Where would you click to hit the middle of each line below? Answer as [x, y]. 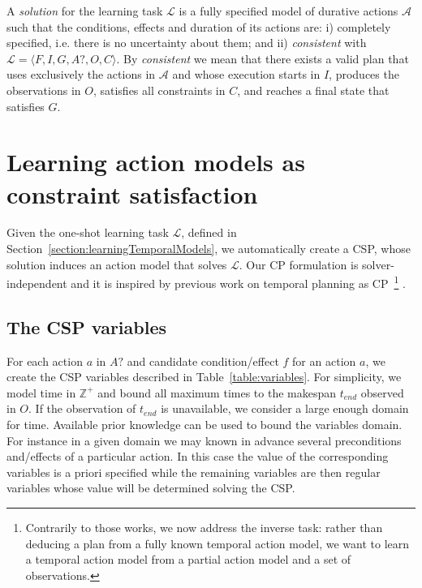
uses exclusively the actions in [81, 74]
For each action [45, 361]
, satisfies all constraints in [159, 90]
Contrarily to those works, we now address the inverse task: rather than [204, 528]
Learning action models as [156, 162]
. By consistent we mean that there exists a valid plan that [263, 58]
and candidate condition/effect [203, 361]
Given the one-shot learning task [88, 232]
